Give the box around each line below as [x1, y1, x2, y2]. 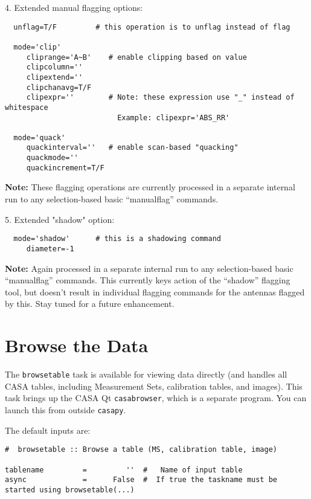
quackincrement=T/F [26, 163, 104, 172]
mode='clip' [13, 42, 62, 51]
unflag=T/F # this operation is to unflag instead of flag [13, 22, 290, 31]
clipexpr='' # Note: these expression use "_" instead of [26, 93, 295, 102]
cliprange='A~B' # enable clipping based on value [26, 53, 247, 62]
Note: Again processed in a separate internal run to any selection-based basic [5, 262, 293, 274]
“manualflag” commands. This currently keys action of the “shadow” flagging [5, 274, 290, 286]
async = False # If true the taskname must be [5, 475, 278, 485]
